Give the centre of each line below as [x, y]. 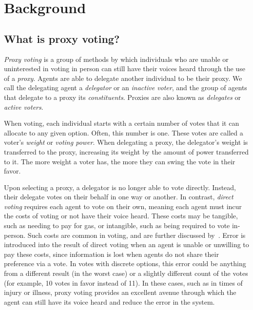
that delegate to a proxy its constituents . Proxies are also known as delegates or [122, 97]
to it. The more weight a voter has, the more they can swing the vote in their [120, 161]
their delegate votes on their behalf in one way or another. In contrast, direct [119, 197]
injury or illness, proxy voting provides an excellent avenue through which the [120, 292]
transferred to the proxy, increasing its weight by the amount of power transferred [126, 151]
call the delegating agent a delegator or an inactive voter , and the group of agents [126, 87]
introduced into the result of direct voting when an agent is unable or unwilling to [126, 244]
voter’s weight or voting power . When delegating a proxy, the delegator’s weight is [126, 142]
